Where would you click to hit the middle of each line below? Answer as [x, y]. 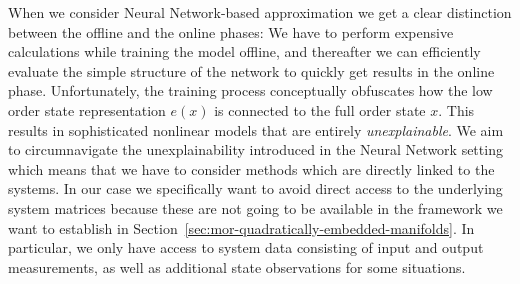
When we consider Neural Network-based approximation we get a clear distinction [260, 12]
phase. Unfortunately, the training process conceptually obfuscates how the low [250, 90]
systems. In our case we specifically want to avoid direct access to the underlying [255, 188]
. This [456, 109]
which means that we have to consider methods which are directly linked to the [251, 168]
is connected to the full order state [320, 109]
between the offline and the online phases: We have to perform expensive [231, 31]
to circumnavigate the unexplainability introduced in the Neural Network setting [255, 149]
